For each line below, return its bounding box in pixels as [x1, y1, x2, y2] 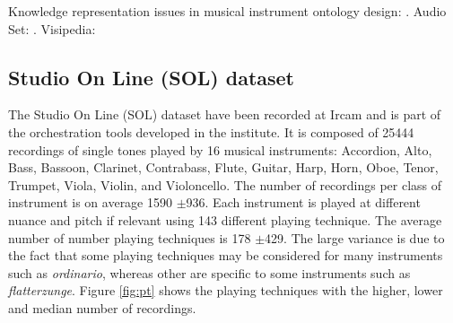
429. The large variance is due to [265, 228, 445, 247]
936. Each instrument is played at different [186, 193, 421, 212]
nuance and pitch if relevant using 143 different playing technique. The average [8, 210, 442, 229]
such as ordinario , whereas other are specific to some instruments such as [8, 263, 411, 282]
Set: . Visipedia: [8, 19, 96, 38]
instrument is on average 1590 [8, 193, 172, 212]
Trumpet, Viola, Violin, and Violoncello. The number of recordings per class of [8, 175, 442, 194]
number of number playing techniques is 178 [8, 228, 251, 247]
